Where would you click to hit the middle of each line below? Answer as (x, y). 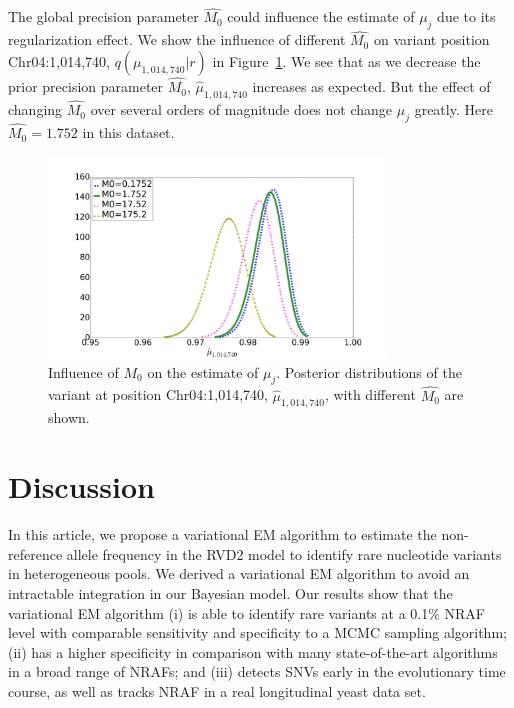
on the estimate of (203, 371)
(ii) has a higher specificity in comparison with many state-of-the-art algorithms (253, 651)
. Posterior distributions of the (369, 371)
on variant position (431, 39)
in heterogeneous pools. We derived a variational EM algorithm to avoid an (239, 573)
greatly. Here (453, 109)
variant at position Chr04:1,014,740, (158, 394)
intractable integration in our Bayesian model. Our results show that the (230, 592)
